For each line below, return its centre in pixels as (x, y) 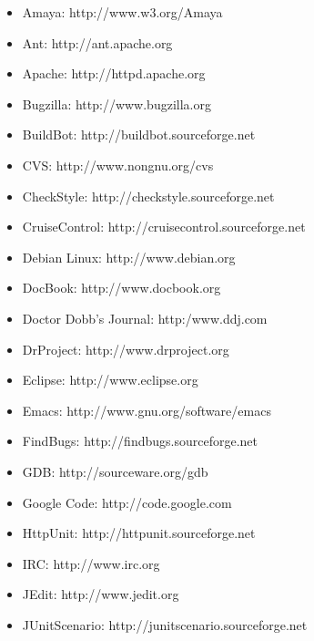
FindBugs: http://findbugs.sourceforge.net (140, 441)
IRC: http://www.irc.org (91, 563)
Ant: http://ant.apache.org (97, 42)
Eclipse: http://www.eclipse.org (110, 380)
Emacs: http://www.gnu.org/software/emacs (147, 410)
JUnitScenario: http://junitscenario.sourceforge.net (165, 624)
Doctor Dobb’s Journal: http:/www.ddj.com (145, 318)
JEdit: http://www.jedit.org (101, 594)
